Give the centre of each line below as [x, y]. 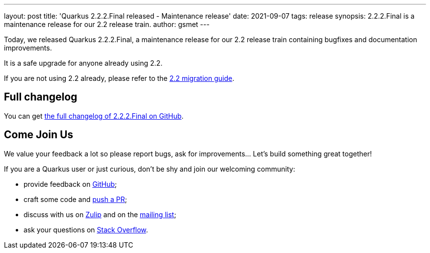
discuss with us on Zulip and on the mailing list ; [100, 214]
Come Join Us [39, 135]
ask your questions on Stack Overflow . [86, 229]
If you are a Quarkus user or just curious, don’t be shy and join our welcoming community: [150, 169]
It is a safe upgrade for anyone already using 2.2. [83, 63]
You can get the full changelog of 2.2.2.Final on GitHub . [94, 116]
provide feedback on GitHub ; [70, 184]
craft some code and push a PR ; [75, 199]
